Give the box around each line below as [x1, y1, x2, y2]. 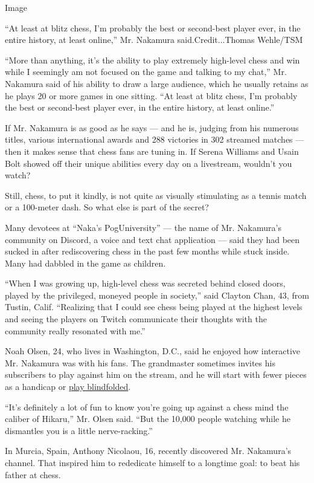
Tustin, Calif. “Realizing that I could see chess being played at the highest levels [5, 300, 303, 313]
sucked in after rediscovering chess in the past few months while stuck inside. [5, 245, 290, 258]
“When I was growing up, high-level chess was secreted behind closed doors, [5, 277, 286, 290]
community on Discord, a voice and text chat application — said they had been [5, 233, 300, 245]
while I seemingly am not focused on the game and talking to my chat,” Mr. [5, 65, 287, 78]
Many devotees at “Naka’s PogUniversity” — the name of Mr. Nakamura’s [5, 221, 281, 233]
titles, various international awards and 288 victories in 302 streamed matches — [5, 133, 304, 146]
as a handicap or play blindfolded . [5, 380, 131, 393]
